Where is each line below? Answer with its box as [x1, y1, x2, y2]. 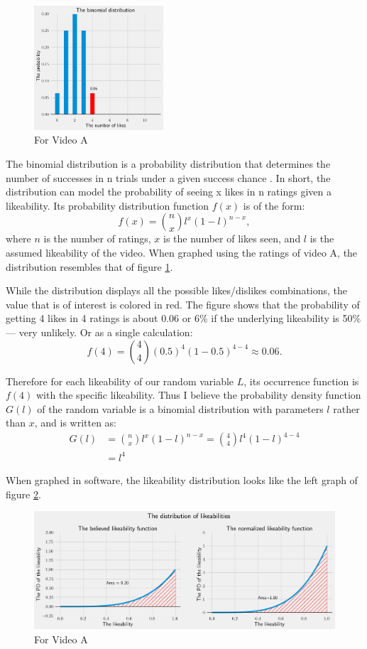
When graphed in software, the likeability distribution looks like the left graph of [6, 472, 358, 487]
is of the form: [243, 198, 305, 213]
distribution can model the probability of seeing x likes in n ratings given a [6, 184, 332, 199]
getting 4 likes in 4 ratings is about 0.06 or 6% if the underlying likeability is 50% [6, 311, 361, 326]
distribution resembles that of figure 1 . [6, 259, 173, 274]
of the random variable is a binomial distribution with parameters [37, 401, 324, 416]
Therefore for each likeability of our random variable [6, 373, 234, 388]
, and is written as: [34, 415, 117, 430]
